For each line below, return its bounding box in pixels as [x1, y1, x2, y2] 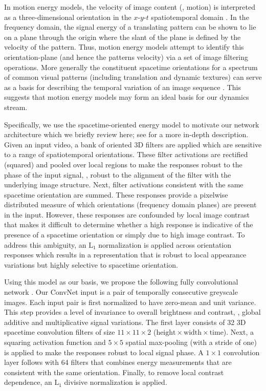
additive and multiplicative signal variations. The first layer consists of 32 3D [4, 316, 246, 327]
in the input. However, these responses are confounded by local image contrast [4, 209, 250, 220]
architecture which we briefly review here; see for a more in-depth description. [4, 129, 249, 140]
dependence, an [4, 377, 52, 387]
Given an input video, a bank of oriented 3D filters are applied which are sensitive [4, 139, 262, 149]
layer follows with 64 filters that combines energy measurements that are [4, 357, 232, 367]
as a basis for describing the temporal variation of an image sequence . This [4, 81, 241, 92]
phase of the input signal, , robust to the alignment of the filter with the [4, 169, 231, 180]
